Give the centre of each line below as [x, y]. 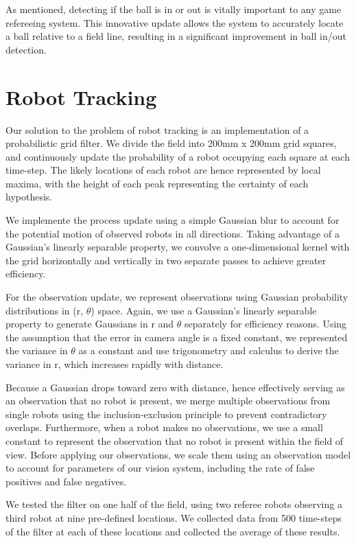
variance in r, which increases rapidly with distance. [115, 364]
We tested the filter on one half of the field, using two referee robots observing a [174, 504]
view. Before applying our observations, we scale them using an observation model [178, 454]
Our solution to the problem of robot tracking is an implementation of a [157, 129]
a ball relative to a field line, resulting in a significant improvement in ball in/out [176, 36]
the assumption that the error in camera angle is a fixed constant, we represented [177, 337]
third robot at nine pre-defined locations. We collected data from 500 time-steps [174, 517]
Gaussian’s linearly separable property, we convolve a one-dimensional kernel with [178, 247]
